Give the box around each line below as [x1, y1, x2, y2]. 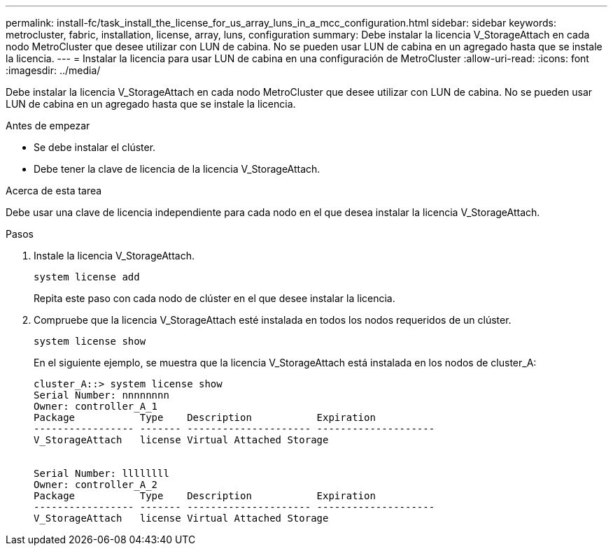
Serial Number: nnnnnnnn [34, 389, 169, 401]
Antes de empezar [6, 120, 90, 131]
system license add [34, 271, 140, 282]
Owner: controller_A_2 [34, 479, 158, 490]
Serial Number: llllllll [34, 468, 169, 479]
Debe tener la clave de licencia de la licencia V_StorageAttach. [34, 163, 320, 175]
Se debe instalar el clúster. [34, 141, 156, 153]
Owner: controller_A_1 [34, 401, 158, 412]
